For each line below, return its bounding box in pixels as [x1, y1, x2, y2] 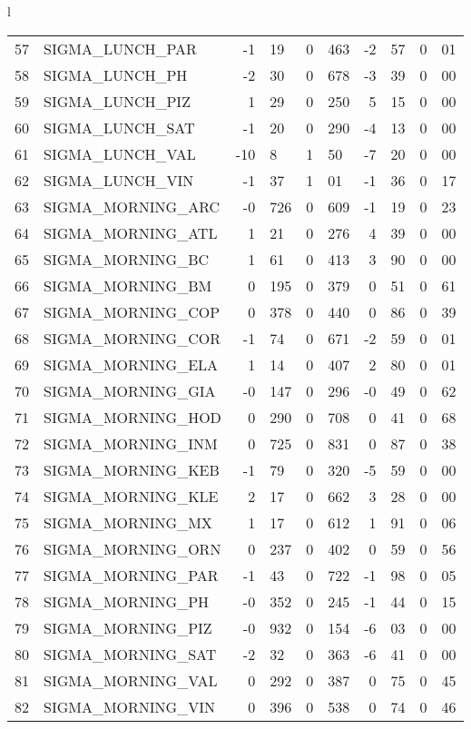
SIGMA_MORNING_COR [44, 327, 221, 349]
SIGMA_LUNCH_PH [44, 64, 188, 85]
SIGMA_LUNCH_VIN [44, 169, 194, 191]
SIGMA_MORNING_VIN [44, 695, 215, 717]
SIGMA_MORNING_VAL [44, 669, 218, 691]
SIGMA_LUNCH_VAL [44, 143, 196, 164]
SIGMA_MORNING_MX [44, 511, 212, 533]
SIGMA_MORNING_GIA [44, 379, 216, 401]
